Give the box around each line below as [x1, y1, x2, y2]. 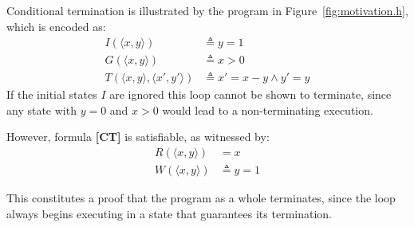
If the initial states [6, 86, 97, 103]
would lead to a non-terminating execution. [162, 101, 373, 118]
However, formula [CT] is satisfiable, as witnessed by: [6, 128, 270, 145]
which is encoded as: [6, 18, 106, 34]
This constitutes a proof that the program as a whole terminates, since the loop [6, 190, 396, 206]
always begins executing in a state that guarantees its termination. [6, 205, 333, 221]
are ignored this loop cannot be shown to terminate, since [109, 86, 392, 103]
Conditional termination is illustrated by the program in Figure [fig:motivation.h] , [6, 2, 408, 18]
